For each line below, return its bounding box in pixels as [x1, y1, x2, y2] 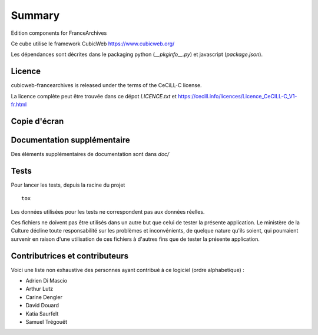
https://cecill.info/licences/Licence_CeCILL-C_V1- [177, 92, 297, 99]
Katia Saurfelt [25, 310, 59, 317]
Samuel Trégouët [25, 319, 68, 326]
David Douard [25, 302, 59, 309]
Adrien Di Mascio [25, 277, 68, 284]
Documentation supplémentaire [11, 135, 130, 145]
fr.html [11, 101, 27, 108]
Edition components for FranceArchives [11, 29, 107, 37]
